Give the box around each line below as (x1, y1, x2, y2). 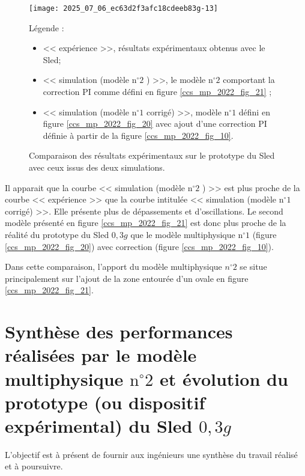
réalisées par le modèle (5, 343, 197, 367)
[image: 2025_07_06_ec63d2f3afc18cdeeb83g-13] (29, 4, 218, 13)
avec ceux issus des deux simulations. (29, 161, 165, 173)
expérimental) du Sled (5, 413, 193, 438)
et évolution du (160, 366, 288, 391)
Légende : (29, 21, 64, 34)
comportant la (223, 73, 275, 86)
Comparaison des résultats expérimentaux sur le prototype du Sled (29, 149, 275, 162)
